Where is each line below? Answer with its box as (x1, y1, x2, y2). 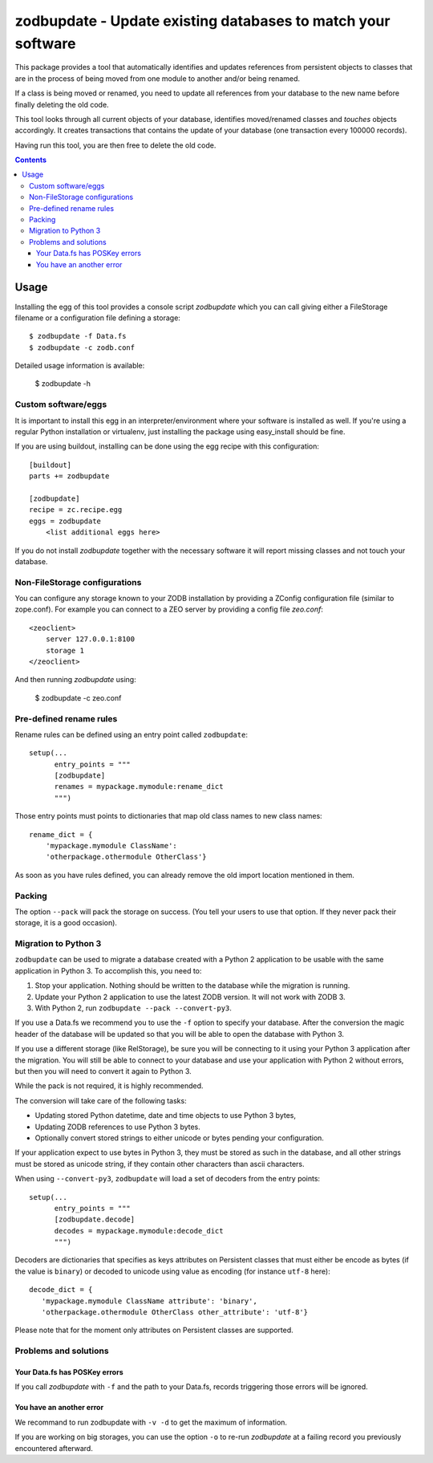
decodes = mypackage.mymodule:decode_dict (54, 1226, 224, 1235)
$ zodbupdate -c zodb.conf (29, 343, 136, 352)
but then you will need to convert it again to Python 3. (14, 1067, 192, 1075)
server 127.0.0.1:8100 (45, 635, 136, 644)
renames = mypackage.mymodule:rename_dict (54, 782, 224, 791)
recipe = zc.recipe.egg (29, 506, 123, 514)
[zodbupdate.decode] (54, 1215, 136, 1224)
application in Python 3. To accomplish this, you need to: (14, 965, 202, 975)
